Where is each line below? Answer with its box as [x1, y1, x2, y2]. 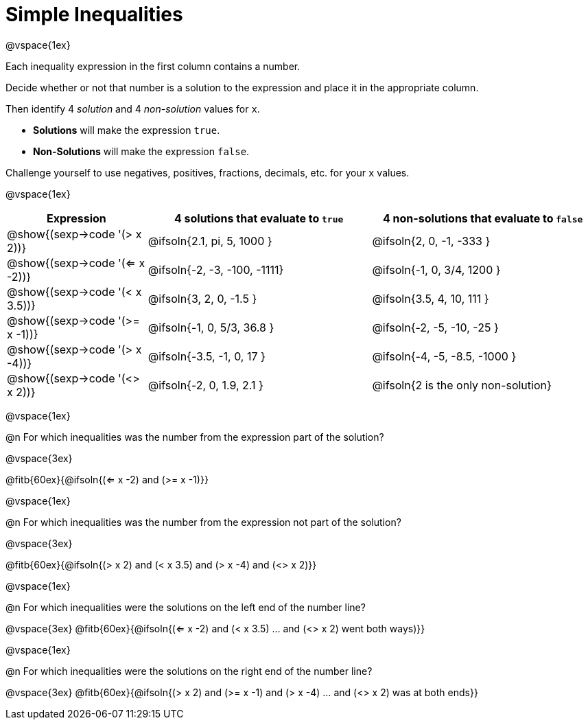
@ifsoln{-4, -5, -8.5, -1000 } [372, 349, 517, 363]
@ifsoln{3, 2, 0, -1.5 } [148, 291, 257, 306]
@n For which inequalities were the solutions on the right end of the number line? [5, 665, 373, 677]
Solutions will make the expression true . [33, 124, 220, 136]
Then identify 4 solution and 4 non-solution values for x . [5, 102, 260, 115]
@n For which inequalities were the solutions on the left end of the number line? [5, 601, 366, 613]
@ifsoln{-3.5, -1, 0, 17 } [148, 349, 266, 363]
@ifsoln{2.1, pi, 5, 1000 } [148, 233, 272, 248]
